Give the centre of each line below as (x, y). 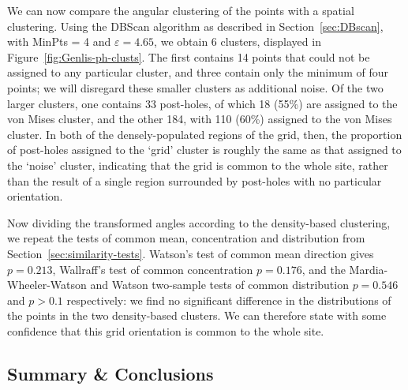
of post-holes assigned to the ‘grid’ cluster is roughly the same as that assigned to (204, 150)
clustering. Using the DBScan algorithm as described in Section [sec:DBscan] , (195, 26)
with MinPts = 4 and (59, 41)
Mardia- (369, 269)
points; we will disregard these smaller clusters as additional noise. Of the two (195, 87)
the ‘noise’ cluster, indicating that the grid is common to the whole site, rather (198, 165)
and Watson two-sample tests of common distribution (219, 285)
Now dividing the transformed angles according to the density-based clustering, (199, 222)
